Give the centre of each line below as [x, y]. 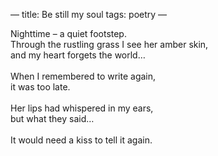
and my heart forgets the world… [78, 55]
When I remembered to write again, [83, 76]
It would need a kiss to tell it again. [81, 140]
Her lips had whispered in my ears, [82, 108]
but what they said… [52, 118]
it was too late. [40, 87]
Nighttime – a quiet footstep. [68, 33]
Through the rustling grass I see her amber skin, [109, 44]
